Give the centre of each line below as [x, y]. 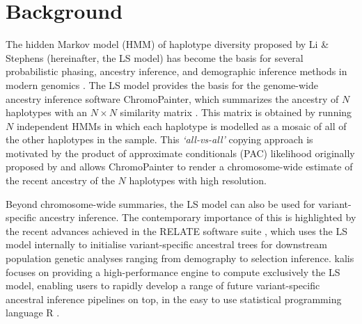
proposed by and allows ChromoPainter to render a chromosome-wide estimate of [179, 167]
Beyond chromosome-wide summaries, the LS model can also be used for [160, 203]
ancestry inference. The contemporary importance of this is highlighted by [198, 217]
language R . [33, 313]
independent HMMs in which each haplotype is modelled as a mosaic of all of [181, 125]
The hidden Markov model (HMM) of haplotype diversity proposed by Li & [167, 44]
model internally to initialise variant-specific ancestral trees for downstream [166, 244]
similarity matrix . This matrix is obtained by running [236, 112]
